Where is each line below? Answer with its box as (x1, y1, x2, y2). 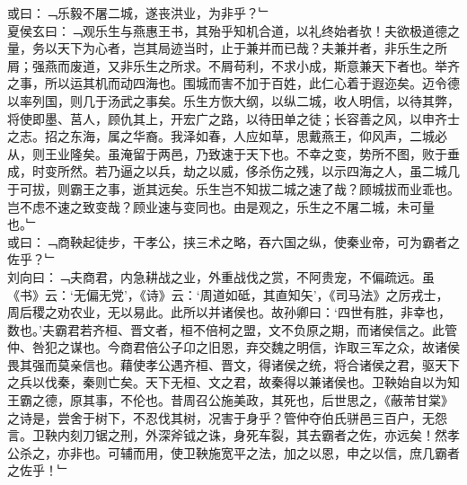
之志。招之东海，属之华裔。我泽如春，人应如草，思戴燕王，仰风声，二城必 (7, 127, 447, 145)
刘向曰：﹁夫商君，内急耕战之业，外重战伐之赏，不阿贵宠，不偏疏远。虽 (7, 267, 435, 286)
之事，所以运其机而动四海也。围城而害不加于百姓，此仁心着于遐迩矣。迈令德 (7, 74, 460, 93)
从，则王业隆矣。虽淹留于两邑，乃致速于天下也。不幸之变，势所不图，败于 (7, 144, 447, 163)
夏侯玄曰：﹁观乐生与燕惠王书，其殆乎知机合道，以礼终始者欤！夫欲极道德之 (7, 21, 460, 40)
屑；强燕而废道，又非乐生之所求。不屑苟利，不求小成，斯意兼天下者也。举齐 (7, 56, 460, 75)
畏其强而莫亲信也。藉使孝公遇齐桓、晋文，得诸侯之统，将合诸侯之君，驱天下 (7, 355, 460, 374)
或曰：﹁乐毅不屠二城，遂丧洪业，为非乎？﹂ (7, 4, 271, 22)
